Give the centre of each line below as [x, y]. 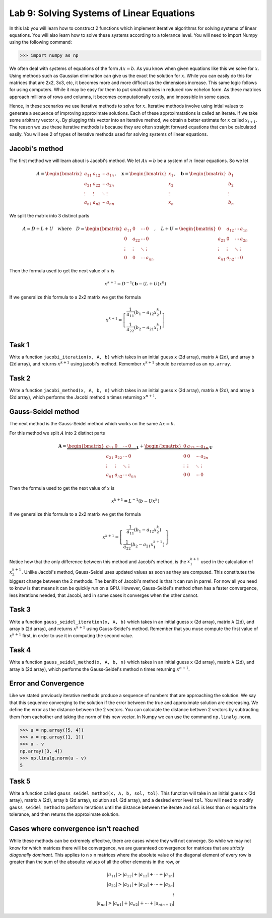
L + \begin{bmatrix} [159, 446]
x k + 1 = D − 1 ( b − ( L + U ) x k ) [135, 283]
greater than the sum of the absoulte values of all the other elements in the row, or [94, 862]
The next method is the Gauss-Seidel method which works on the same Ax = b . [92, 424]
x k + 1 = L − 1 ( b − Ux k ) [135, 501]
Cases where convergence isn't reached [74, 829]
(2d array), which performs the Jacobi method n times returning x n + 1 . [83, 397]
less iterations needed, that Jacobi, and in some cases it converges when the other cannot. [104, 595]
